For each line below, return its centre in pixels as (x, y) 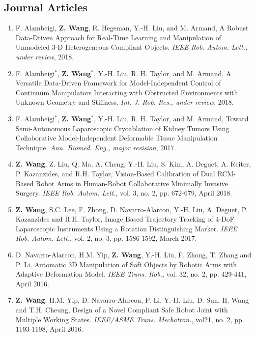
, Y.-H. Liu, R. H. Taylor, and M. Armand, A (163, 73)
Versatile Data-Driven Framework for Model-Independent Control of (118, 83)
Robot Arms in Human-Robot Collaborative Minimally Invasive (132, 183)
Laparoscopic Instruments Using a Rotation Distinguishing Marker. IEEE (126, 228)
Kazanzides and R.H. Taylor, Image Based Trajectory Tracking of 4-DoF (125, 219)
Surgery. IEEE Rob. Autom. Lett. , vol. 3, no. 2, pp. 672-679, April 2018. (124, 193)
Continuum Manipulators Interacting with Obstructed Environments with (127, 92)
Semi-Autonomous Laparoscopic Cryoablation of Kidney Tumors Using (122, 128)
